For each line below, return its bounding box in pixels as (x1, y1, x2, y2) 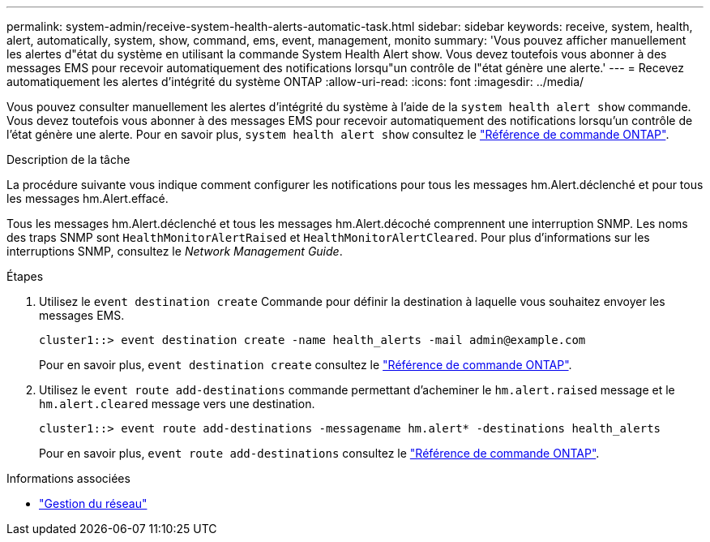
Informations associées (6, 471, 130, 485)
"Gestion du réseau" (39, 497, 148, 510)
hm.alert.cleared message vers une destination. (39, 397, 315, 411)
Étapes (6, 269, 44, 283)
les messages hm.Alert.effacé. (6, 191, 169, 205)
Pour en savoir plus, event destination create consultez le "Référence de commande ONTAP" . (39, 358, 572, 372)
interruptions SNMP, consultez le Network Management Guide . (6, 244, 343, 258)
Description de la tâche (6, 153, 130, 166)
